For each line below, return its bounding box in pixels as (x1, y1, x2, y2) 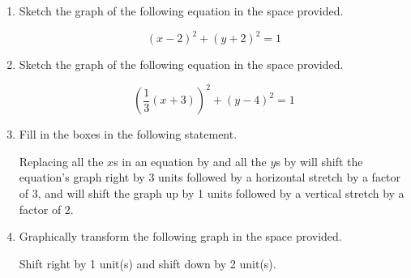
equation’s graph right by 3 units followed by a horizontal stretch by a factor (19, 169, 401, 186)
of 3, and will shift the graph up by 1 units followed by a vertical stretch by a (19, 184, 405, 201)
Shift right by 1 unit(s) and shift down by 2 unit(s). (19, 254, 276, 272)
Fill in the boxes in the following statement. (19, 126, 238, 143)
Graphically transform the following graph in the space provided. (19, 228, 342, 245)
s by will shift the (276, 152, 363, 169)
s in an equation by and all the (113, 152, 267, 169)
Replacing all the (19, 152, 104, 169)
